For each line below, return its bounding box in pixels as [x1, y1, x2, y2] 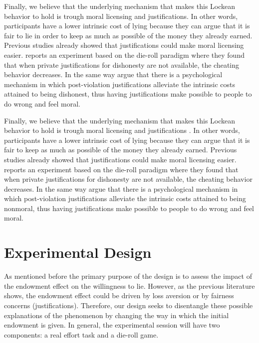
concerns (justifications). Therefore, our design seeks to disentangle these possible [4, 300, 253, 310]
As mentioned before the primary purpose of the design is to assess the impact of [4, 271, 252, 281]
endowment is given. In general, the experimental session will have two [4, 320, 220, 330]
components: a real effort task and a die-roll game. [4, 329, 159, 340]
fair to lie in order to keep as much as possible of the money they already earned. [4, 30, 253, 40]
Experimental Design [4, 242, 152, 262]
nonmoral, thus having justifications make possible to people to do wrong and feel [4, 203, 254, 213]
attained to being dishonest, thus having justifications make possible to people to [4, 89, 252, 99]
